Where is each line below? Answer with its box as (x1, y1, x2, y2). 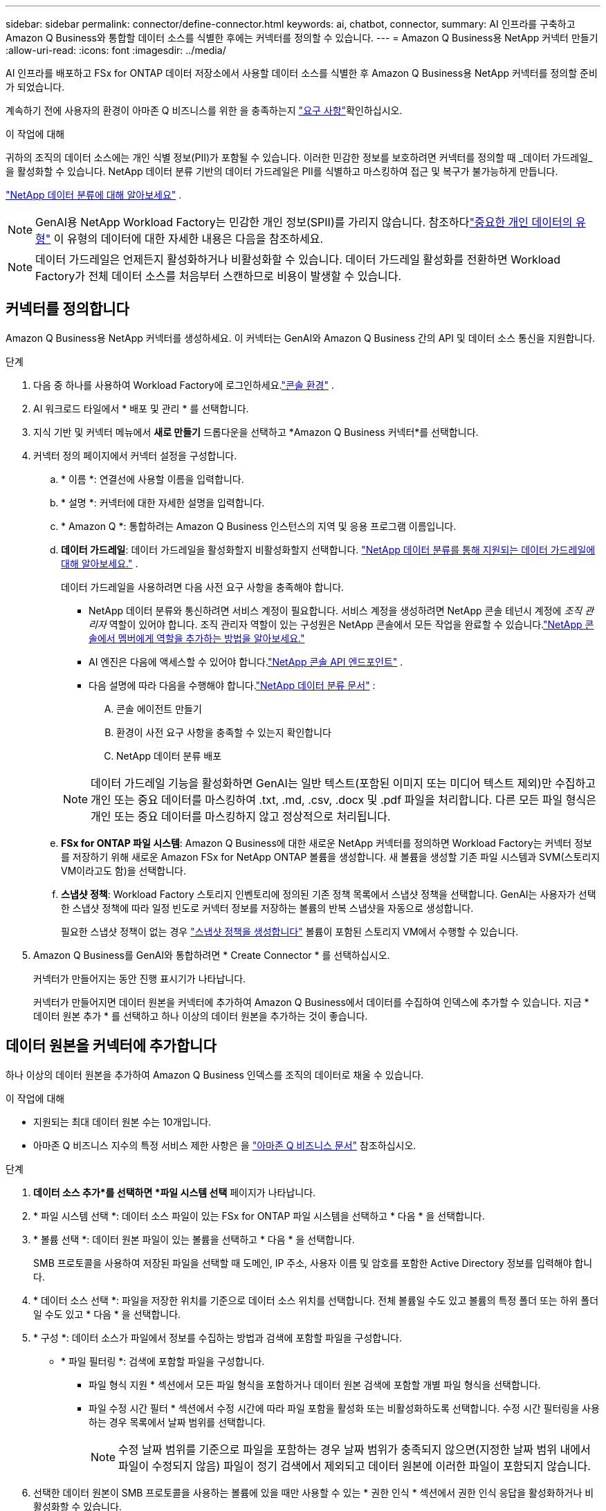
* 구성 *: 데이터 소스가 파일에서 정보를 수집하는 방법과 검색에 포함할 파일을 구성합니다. (33, 1331, 403, 1344)
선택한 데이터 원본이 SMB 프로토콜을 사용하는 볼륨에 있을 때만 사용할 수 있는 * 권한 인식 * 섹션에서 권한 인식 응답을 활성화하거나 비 (33, 1486, 594, 1499)
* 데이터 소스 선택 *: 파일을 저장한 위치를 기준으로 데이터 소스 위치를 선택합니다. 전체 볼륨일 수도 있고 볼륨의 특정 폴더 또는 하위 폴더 (33, 1294, 599, 1306)
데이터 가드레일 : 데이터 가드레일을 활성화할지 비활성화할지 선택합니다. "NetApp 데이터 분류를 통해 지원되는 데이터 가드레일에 (61, 543, 596, 556)
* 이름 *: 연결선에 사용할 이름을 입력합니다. (61, 473, 244, 485)
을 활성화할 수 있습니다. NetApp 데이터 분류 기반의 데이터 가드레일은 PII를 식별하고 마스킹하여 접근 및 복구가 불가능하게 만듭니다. (6, 165, 558, 177)
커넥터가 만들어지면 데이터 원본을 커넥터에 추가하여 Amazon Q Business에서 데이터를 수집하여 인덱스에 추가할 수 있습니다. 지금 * (33, 996, 589, 1008)
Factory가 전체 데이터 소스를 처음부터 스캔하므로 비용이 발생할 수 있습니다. (35, 269, 402, 283)
